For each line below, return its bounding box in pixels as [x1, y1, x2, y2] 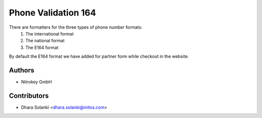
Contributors [9, 91, 49, 100]
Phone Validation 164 [9, 7, 97, 18]
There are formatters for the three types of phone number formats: [9, 24, 143, 30]
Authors [9, 66, 34, 74]
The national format [25, 38, 65, 44]
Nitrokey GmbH [21, 79, 52, 85]
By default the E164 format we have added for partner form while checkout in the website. [9, 53, 189, 59]
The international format [25, 31, 74, 36]
